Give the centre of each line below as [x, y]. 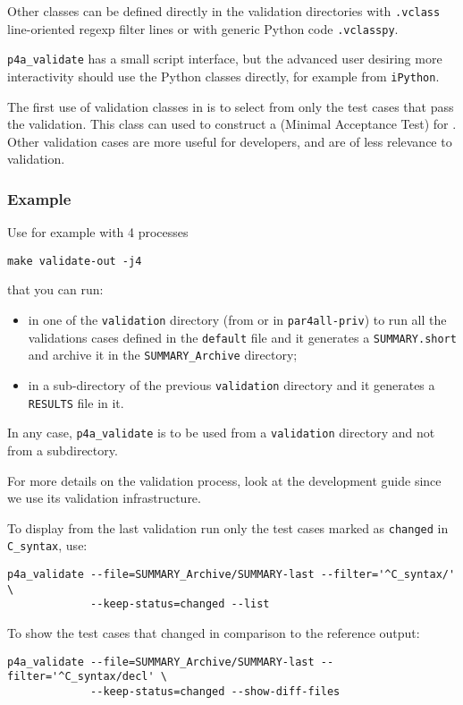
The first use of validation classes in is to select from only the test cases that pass [231, 106]
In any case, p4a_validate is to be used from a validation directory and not [221, 433]
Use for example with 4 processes [98, 232]
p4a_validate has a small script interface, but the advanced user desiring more [225, 59]
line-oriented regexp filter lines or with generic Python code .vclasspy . [203, 28]
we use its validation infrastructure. [104, 498]
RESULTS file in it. [76, 402]
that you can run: [55, 289]
